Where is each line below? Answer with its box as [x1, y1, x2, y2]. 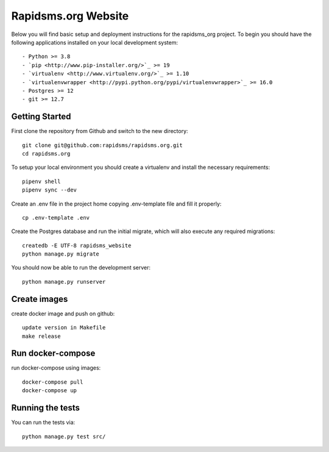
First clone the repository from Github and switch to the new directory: [11, 127, 188, 135]
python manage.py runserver [22, 278, 106, 285]
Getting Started [11, 112, 71, 122]
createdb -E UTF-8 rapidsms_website [22, 242, 132, 249]
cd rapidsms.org [22, 150, 71, 157]
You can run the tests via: [11, 418, 76, 426]
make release [22, 332, 61, 340]
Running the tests [11, 403, 80, 413]
